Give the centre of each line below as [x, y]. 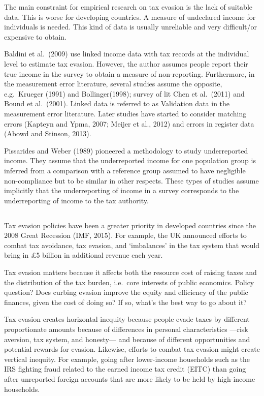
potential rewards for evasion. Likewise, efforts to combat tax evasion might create [132, 349]
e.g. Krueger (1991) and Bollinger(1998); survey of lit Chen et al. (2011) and [124, 93]
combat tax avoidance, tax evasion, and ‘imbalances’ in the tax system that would [132, 245]
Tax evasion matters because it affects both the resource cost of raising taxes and [130, 272]
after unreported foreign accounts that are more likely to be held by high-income [130, 378]
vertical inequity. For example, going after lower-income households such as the [127, 359]
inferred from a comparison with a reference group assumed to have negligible [125, 170]
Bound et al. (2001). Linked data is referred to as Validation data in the [117, 103]
